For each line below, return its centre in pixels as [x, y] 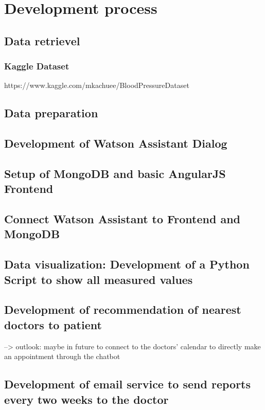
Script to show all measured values [99, 279]
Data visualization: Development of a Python [127, 264]
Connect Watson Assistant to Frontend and [122, 219]
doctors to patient [53, 324]
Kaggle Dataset [37, 66]
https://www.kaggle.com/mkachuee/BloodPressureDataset [97, 85]
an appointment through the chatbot [62, 356]
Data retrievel [42, 40]
